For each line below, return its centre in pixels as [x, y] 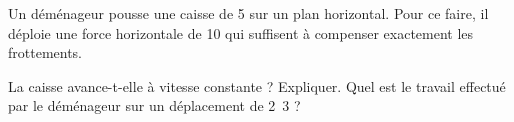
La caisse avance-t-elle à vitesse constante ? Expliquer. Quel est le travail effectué [257, 85]
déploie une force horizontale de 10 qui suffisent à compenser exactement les [241, 32]
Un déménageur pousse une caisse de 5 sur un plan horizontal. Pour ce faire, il [248, 13]
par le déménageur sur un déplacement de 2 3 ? [154, 105]
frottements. [45, 52]
